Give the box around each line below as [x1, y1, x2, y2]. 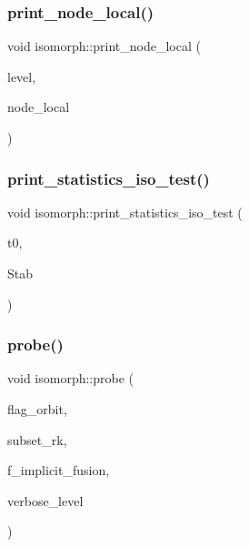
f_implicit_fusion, [7, 461, 110, 480]
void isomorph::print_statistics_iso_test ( [7, 202, 243, 221]
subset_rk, [7, 430, 67, 449]
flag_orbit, [7, 400, 67, 418]
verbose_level [7, 491, 84, 510]
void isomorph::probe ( [7, 369, 134, 388]
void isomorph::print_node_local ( [7, 36, 201, 56]
